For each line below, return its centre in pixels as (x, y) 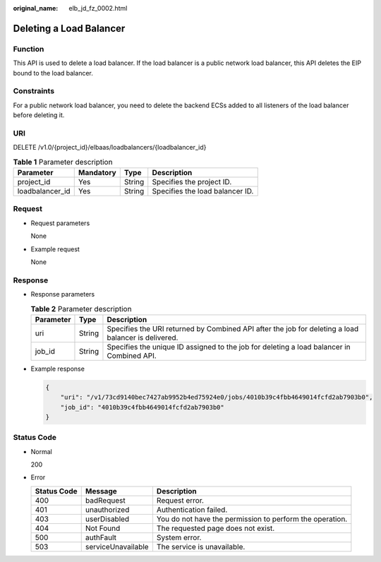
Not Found (103, 528)
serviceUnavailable (117, 546)
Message (101, 491)
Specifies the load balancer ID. (203, 191)
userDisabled (107, 519)
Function (29, 49)
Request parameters (60, 223)
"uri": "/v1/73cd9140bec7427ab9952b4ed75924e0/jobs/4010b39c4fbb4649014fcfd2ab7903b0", (217, 397)
